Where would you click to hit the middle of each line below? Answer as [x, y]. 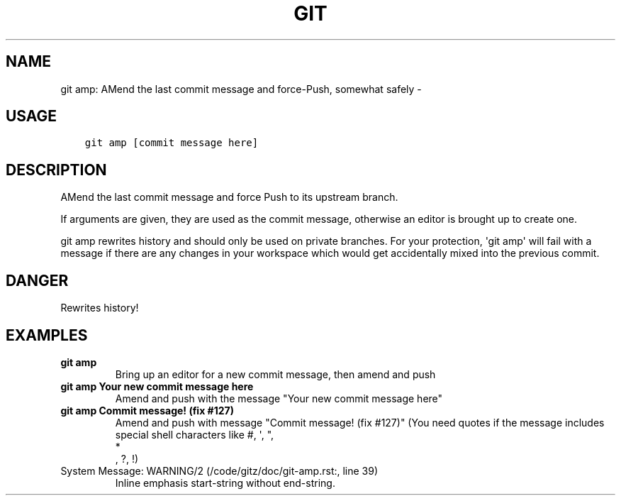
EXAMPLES [47, 335]
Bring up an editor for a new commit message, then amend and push [275, 374]
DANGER [37, 280]
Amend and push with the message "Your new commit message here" [279, 398]
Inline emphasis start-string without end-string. [225, 483]
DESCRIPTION [56, 170]
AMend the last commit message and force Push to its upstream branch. [229, 197]
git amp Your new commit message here [157, 386]
